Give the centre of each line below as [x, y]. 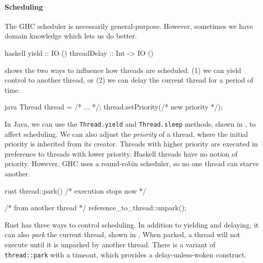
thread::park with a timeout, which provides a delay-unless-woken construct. [126, 254]
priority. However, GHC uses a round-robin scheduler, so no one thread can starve [132, 163]
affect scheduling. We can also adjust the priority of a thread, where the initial [126, 134]
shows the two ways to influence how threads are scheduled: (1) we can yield [123, 70]
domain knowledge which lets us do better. [71, 36]
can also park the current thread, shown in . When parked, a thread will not [123, 234]
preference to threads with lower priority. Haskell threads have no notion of [121, 153]
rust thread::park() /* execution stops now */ [75, 190]
